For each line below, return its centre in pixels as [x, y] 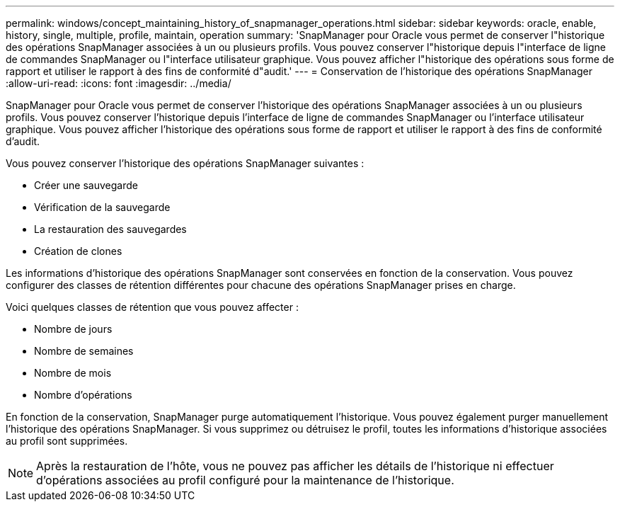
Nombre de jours [73, 329]
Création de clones [78, 251]
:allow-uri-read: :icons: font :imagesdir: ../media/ [119, 83]
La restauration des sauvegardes [110, 229]
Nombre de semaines [84, 351]
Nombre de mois [73, 373]
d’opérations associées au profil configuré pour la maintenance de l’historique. [245, 480]
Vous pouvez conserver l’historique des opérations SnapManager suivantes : [185, 163]
